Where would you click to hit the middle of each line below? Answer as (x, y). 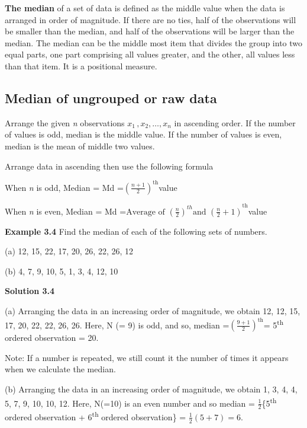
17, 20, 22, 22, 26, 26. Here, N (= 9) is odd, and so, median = (117, 325)
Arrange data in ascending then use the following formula (109, 166)
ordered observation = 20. (52, 338)
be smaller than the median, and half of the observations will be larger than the (150, 31)
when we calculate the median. (60, 369)
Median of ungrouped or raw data (111, 98)
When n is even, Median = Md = (66, 211)
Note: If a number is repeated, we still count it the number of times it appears (147, 357)
